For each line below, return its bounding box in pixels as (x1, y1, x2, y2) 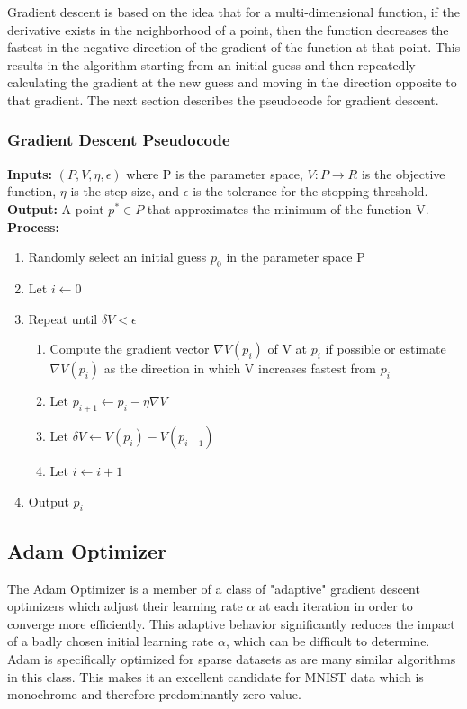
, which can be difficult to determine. (225, 632, 430, 651)
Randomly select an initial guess (28, 247, 207, 266)
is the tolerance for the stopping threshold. (193, 182, 428, 201)
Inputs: (7, 164, 53, 183)
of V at (267, 339, 308, 358)
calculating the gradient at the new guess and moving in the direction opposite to (7, 73, 457, 92)
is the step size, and (70, 182, 180, 201)
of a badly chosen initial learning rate (7, 632, 214, 651)
